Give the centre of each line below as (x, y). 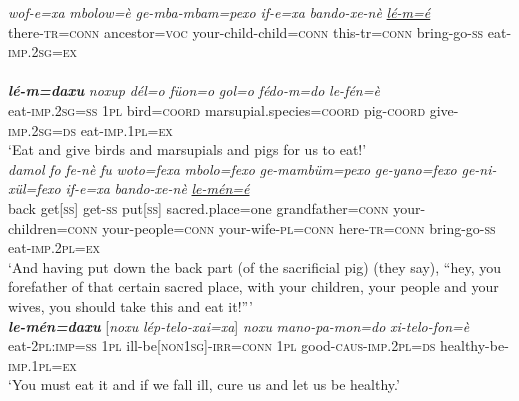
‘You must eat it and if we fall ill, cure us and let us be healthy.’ (204, 384)
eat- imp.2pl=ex (54, 247)
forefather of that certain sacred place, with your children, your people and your (253, 286)
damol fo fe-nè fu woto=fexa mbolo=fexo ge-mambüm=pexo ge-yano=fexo (232, 168)
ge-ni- (479, 168)
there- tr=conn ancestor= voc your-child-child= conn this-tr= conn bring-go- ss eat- (260, 31)
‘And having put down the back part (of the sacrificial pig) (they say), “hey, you (254, 266)
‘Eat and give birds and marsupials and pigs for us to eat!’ (187, 149)
